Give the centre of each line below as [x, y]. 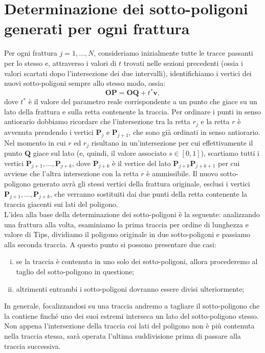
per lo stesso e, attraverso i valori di [60, 63]
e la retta [215, 121]
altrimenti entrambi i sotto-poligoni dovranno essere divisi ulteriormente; [130, 288]
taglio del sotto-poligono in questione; [75, 272]
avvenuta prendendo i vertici [49, 132]
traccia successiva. [32, 346]
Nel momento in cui [35, 142]
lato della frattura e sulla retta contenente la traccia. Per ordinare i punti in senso [132, 111]
